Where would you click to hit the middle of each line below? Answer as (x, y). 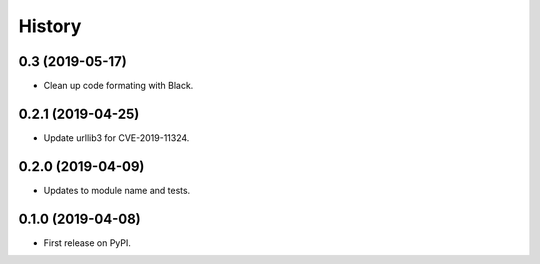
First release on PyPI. (87, 242)
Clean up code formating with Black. (118, 86)
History (50, 26)
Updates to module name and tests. (117, 190)
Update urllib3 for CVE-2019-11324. (116, 137)
